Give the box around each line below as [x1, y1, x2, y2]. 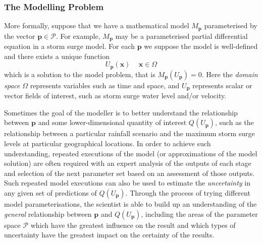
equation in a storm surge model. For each [4, 41, 135, 51]
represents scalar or [192, 80, 252, 90]
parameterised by [204, 20, 257, 31]
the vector [4, 30, 35, 41]
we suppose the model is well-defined [144, 41, 258, 51]
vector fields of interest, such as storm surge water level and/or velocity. [4, 90, 227, 101]
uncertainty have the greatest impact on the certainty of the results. [4, 229, 215, 240]
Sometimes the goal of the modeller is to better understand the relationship [4, 107, 238, 117]
